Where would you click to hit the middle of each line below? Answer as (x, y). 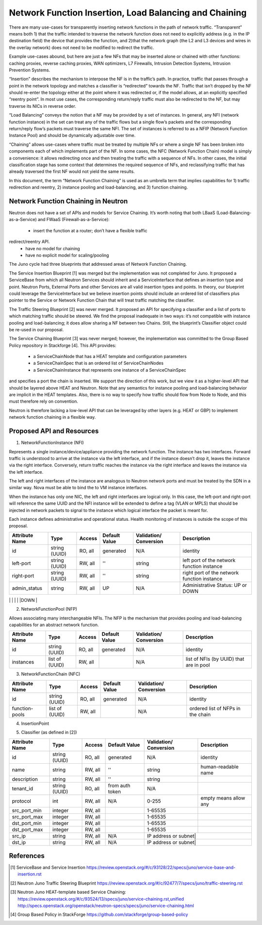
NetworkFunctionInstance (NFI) (53, 443)
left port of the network (209, 560)
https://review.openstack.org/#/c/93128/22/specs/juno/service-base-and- (161, 868)
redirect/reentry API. (29, 242)
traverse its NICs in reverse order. (42, 106)
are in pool (198, 665)
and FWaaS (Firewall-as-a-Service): (74, 220)
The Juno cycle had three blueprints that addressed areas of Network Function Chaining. (98, 264)
